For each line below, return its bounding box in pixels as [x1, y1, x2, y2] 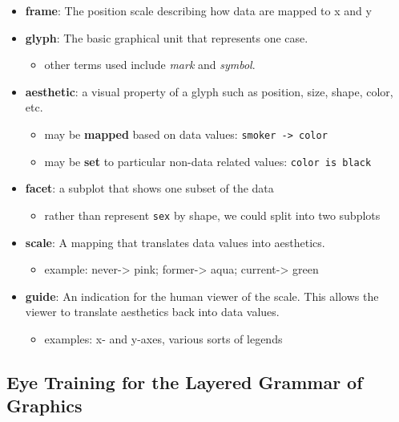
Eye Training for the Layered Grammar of [6, 369, 363, 394]
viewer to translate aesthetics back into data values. [25, 303, 280, 320]
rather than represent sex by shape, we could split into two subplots [44, 206, 381, 223]
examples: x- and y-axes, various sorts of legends [44, 330, 283, 347]
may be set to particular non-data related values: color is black [44, 152, 372, 169]
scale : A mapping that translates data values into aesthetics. [25, 233, 325, 250]
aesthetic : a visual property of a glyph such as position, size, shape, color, [25, 83, 393, 99]
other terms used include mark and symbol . [44, 56, 256, 73]
